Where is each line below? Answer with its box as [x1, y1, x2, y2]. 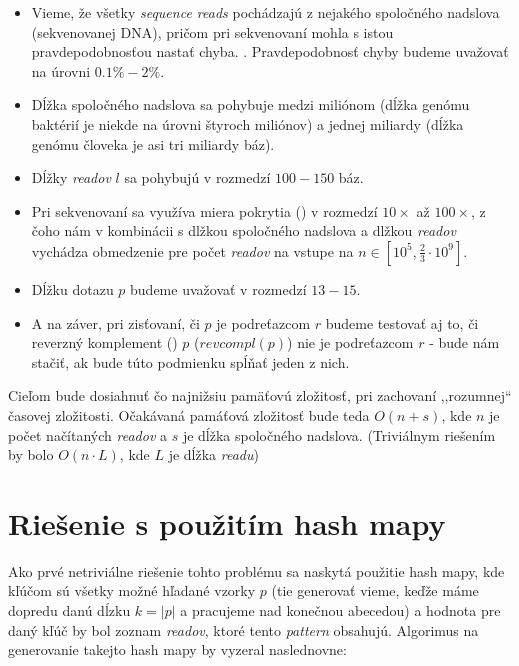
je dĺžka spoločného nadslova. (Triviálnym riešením [182, 424, 496, 445]
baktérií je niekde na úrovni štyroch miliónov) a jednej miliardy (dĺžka [31, 113, 464, 134]
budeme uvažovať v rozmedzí [130, 278, 307, 299]
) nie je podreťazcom [287, 332, 414, 353]
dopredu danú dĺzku [8, 600, 131, 620]
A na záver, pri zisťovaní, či [31, 312, 200, 333]
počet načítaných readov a [8, 424, 167, 445]
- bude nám [429, 332, 500, 353]
